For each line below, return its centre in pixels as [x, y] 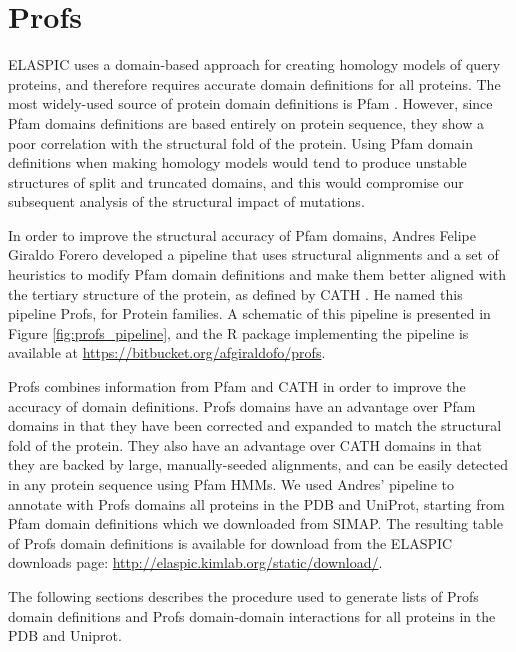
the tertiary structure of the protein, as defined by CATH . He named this [235, 293]
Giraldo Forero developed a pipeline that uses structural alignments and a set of [253, 254]
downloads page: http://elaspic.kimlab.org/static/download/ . [195, 562]
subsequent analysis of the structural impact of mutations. [186, 201]
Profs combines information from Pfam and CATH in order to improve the [237, 386]
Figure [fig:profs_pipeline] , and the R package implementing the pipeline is [238, 332]
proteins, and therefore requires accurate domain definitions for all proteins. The [254, 83]
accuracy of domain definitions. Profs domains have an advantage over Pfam [242, 405]
